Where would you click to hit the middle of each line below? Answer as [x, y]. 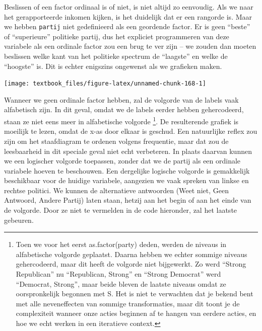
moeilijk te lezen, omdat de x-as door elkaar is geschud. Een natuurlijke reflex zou [131, 131]
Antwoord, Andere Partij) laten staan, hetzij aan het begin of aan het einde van [128, 200]
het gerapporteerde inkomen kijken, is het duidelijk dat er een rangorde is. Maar [128, 16]
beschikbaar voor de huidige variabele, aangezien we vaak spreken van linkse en [126, 180]
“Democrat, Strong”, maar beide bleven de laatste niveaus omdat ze [121, 283]
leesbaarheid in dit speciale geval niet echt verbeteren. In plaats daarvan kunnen [128, 151]
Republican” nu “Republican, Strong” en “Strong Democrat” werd [118, 274]
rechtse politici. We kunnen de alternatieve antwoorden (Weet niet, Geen [116, 190]
